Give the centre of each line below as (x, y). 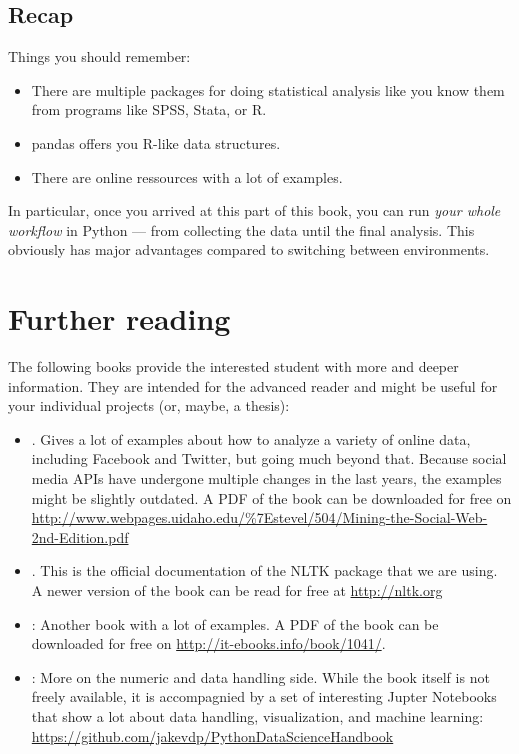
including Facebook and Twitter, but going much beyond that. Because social (269, 458)
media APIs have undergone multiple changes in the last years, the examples (266, 478)
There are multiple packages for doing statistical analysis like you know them (268, 89)
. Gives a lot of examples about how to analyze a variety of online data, (251, 438)
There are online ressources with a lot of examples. (187, 176)
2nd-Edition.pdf (80, 536)
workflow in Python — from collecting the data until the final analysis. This (241, 229)
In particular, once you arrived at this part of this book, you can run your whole (254, 210)
